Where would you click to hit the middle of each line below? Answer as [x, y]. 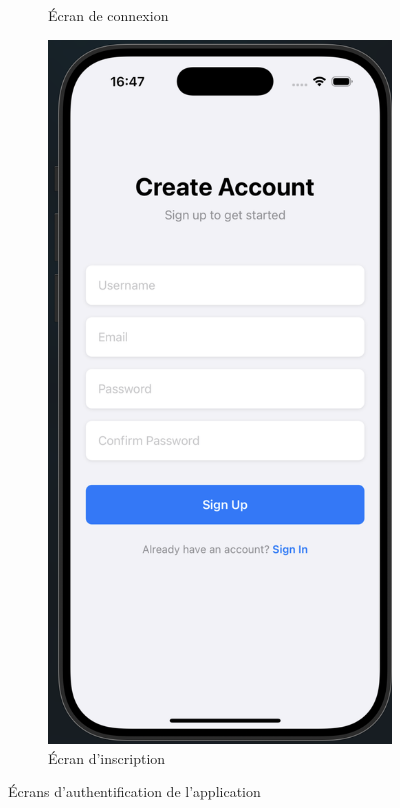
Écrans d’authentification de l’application [134, 791]
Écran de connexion [108, 15]
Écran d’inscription [107, 757]
